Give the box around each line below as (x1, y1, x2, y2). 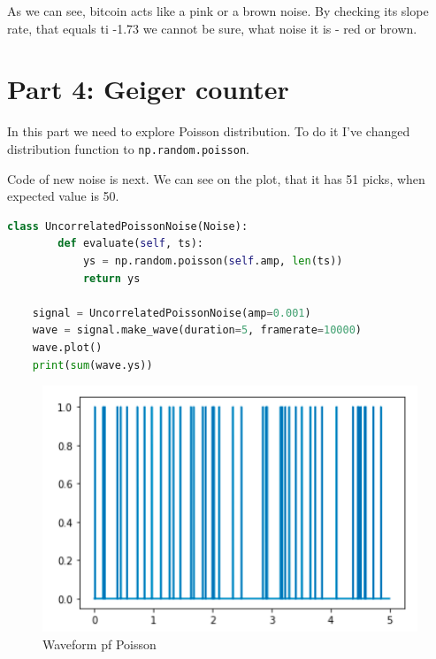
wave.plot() (32, 341, 103, 354)
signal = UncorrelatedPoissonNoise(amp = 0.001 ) (32, 306, 311, 319)
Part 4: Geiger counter (7, 71, 289, 107)
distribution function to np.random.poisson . (7, 139, 249, 157)
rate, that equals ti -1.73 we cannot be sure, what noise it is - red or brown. (7, 19, 417, 37)
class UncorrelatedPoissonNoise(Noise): (7, 219, 249, 233)
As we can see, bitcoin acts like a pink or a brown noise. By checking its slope (7, 2, 429, 19)
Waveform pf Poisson (42, 635, 157, 654)
